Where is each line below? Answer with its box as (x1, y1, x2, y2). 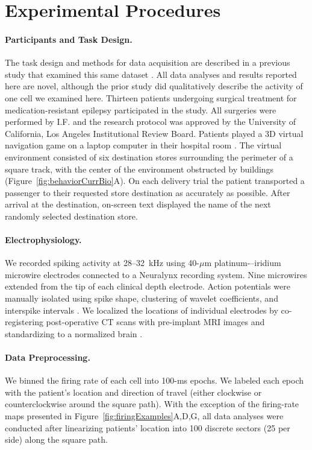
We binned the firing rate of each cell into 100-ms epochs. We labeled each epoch (5, 374, 304, 387)
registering (5, 315, 43, 328)
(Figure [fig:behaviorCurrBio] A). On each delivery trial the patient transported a (5, 174, 305, 187)
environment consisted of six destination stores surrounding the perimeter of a (5, 150, 293, 163)
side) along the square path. (5, 433, 108, 446)
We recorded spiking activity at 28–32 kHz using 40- (5, 256, 200, 269)
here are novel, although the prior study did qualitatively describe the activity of (5, 80, 303, 92)
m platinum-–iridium (204, 256, 281, 269)
